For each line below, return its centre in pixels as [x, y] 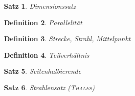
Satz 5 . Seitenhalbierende [43, 71]
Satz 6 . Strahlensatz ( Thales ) [49, 87]
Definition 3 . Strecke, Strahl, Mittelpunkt [67, 39]
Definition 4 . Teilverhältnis [47, 55]
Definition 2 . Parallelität [43, 22]
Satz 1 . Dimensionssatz [40, 6]
